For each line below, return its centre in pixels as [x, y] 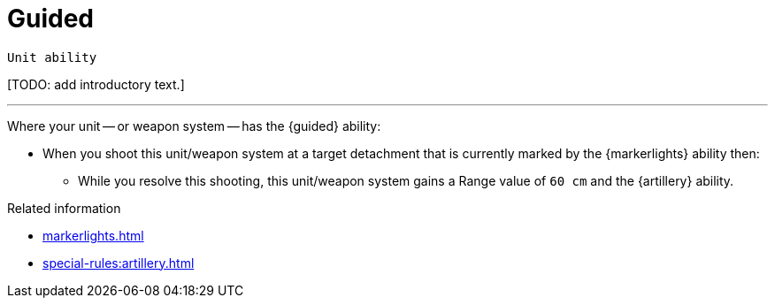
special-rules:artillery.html [119, 263]
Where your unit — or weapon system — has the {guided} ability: [194, 126]
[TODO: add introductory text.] [96, 84]
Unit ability [52, 57]
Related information [64, 208]
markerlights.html [93, 235]
